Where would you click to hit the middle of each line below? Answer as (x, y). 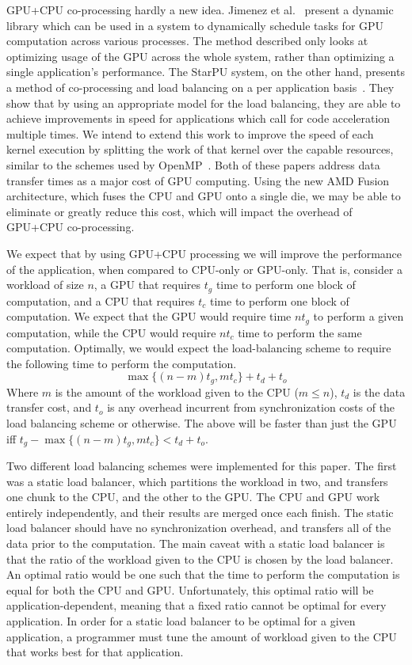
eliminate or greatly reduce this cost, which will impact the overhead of (179, 211)
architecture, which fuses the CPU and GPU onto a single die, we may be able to (204, 196)
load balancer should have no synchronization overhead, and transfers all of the (199, 528)
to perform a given (359, 316)
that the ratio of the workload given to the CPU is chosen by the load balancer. (200, 559)
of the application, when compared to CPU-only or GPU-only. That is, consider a (205, 269)
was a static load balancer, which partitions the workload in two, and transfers (197, 481)
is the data (379, 391)
